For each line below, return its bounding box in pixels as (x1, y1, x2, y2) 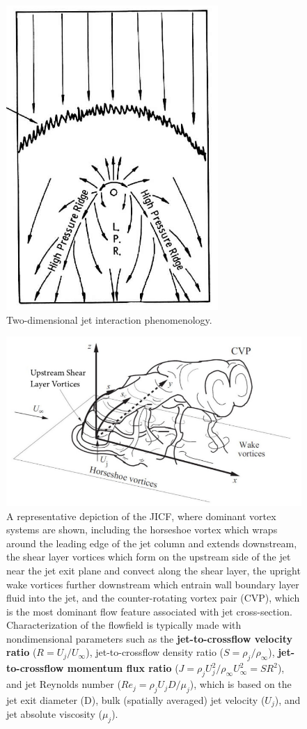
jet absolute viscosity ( (6, 707, 102, 721)
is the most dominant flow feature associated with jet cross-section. (6, 604, 292, 618)
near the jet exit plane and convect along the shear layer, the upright (6, 563, 301, 577)
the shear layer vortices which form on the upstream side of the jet (6, 549, 291, 564)
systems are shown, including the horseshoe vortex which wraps (6, 522, 278, 537)
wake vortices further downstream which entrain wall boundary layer (6, 577, 299, 591)
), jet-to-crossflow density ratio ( (86, 645, 224, 659)
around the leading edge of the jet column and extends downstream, (6, 535, 297, 550)
